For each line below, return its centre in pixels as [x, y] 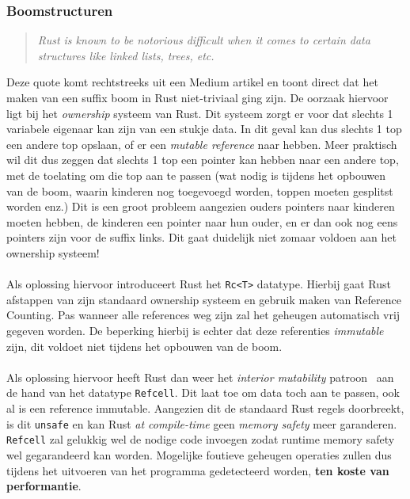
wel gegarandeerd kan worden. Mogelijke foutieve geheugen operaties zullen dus [199, 454]
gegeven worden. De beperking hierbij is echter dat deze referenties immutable [195, 330]
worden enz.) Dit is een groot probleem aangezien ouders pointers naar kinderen [201, 206]
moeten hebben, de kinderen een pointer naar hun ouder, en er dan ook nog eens [202, 221]
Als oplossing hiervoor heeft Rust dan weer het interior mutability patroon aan [200, 377]
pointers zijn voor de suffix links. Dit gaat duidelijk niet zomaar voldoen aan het [201, 237]
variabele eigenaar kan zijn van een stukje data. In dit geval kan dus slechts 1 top [204, 129]
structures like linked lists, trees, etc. [126, 55]
